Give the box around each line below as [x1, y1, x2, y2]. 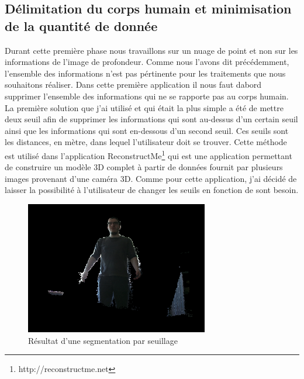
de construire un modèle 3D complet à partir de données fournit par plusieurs [5, 161, 283, 173]
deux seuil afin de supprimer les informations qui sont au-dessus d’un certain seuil [5, 113, 298, 125]
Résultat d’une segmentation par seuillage [28, 334, 178, 346]
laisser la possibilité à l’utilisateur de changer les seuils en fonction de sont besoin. [5, 184, 299, 196]
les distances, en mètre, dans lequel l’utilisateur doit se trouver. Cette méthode [5, 136, 287, 148]
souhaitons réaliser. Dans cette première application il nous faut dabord [5, 78, 262, 91]
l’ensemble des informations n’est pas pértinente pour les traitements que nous [5, 67, 286, 79]
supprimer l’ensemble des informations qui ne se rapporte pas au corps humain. [5, 89, 289, 102]
